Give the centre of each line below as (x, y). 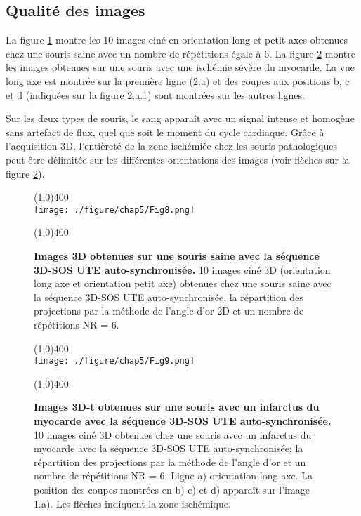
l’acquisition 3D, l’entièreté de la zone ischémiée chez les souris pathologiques (172, 146)
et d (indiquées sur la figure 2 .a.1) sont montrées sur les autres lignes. (155, 94)
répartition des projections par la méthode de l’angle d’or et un (170, 462)
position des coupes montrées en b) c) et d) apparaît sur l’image (172, 489)
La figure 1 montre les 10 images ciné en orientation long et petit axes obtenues (177, 40)
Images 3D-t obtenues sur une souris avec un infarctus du (177, 407)
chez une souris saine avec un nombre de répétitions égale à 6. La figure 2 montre (181, 53)
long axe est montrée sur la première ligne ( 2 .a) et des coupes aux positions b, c (178, 80)
